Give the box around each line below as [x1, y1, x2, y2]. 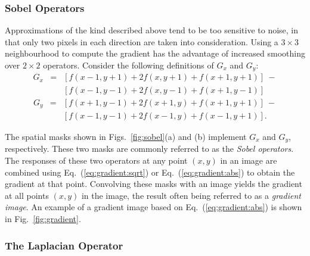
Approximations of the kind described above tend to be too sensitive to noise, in [5, 24, 299, 36]
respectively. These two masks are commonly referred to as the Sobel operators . [5, 142, 294, 155]
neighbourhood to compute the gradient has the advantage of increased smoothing [5, 47, 305, 60]
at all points [5, 189, 49, 201]
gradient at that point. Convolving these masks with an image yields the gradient [5, 177, 302, 190]
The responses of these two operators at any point [5, 154, 188, 167]
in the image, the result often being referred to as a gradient [81, 189, 301, 201]
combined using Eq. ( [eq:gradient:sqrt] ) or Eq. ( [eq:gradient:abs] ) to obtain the [5, 166, 295, 178]
